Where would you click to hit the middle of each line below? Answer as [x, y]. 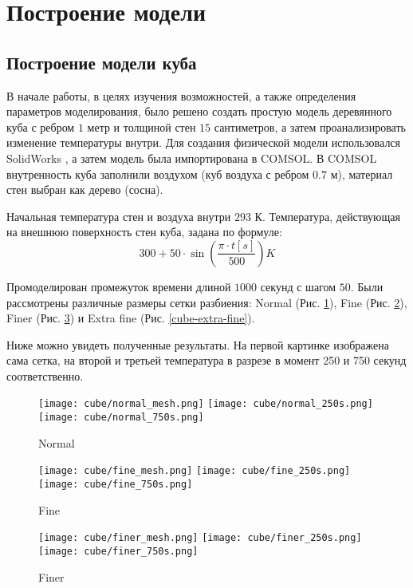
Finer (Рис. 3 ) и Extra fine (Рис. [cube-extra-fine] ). [131, 318]
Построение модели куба [102, 62]
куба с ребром [41, 126]
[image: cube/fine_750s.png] [116, 485]
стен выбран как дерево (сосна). [85, 189]
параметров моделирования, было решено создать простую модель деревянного [199, 111]
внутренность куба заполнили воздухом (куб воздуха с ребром [158, 174]
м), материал [362, 174]
